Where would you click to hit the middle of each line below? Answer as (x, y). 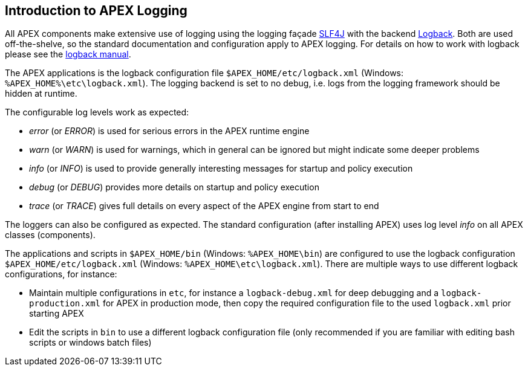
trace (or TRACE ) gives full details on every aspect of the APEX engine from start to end (204, 206)
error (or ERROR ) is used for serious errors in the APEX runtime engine (169, 131)
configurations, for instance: (61, 274)
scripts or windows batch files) (90, 343)
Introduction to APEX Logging (96, 11)
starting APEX (57, 314)
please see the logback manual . (68, 54)
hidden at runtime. (41, 94)
